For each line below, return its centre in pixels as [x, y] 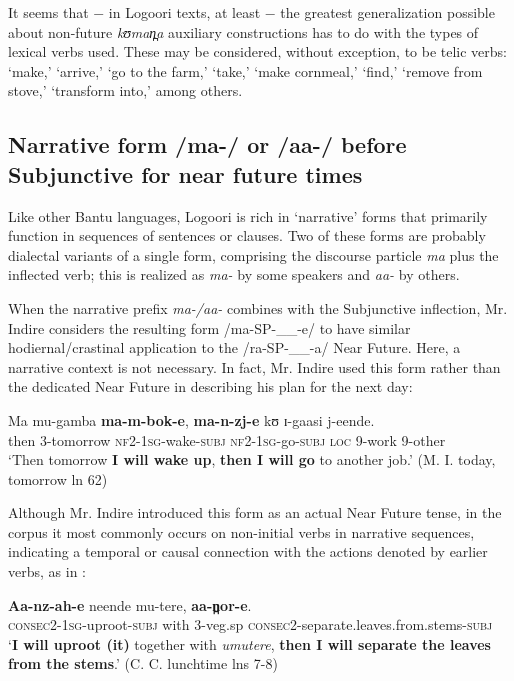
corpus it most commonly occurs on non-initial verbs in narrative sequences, [241, 531]
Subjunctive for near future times [185, 173]
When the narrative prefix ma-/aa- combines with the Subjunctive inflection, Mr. [258, 307]
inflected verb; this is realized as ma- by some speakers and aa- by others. [234, 274]
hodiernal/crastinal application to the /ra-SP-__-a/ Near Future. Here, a [234, 347]
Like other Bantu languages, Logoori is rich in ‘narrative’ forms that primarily [248, 215]
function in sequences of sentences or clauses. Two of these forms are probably [247, 235]
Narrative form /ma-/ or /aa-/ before [207, 144]
